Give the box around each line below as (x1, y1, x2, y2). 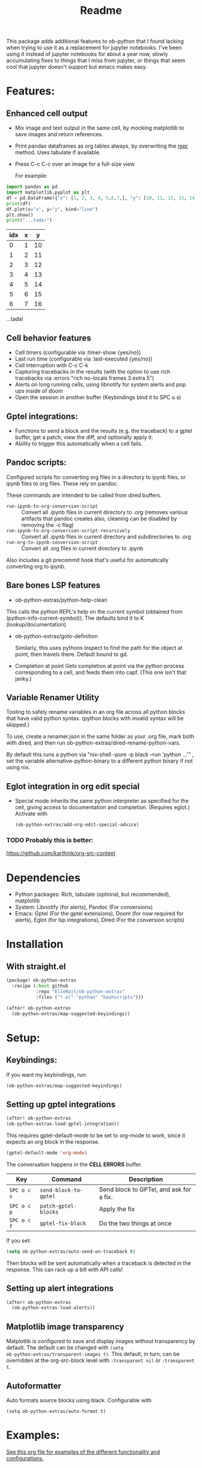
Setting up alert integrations (6, 1284, 114, 1294)
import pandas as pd (6, 184, 58, 190)
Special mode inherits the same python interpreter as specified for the (14, 797, 189, 805)
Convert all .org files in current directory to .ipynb (21, 544, 144, 552)
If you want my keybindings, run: (6, 1071, 87, 1078)
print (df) (6, 200, 31, 207)
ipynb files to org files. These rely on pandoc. (6, 480, 118, 487)
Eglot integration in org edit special (6, 781, 140, 792)
